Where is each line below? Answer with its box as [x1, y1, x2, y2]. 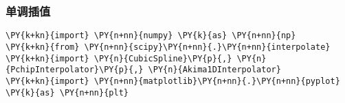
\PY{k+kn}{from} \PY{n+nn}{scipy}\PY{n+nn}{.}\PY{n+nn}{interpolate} [5, 42, 331, 52]
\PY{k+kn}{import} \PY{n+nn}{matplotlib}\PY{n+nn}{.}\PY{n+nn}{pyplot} [5, 76, 340, 86]
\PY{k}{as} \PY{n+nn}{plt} [5, 87, 129, 98]
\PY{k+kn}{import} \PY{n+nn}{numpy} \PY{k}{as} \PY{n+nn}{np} [5, 31, 296, 41]
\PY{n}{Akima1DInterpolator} [148, 65, 281, 75]
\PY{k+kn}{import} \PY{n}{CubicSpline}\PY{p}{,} [5, 53, 232, 63]
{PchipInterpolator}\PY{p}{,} [5, 65, 144, 75]
